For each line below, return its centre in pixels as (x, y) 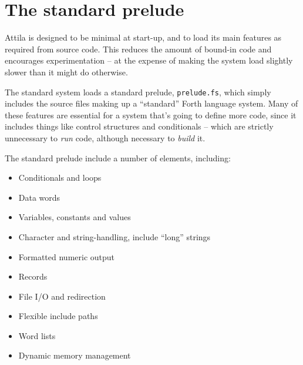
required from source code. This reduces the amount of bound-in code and (138, 49)
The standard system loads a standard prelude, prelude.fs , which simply (138, 92)
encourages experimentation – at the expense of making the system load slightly (149, 60)
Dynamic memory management (75, 355)
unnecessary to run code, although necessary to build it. (105, 137)
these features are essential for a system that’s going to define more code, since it (151, 115)
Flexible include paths (58, 316)
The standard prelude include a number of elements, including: (118, 157)
